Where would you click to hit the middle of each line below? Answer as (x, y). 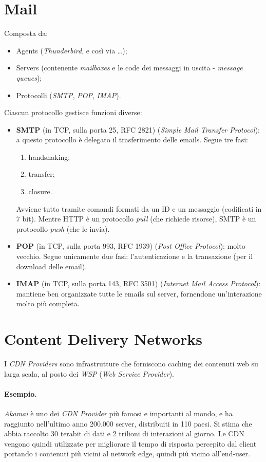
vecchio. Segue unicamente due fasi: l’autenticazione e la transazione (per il (135, 256)
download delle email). (52, 266)
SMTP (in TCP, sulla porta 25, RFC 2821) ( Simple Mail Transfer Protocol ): (138, 129)
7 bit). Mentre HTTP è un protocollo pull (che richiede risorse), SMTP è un (136, 219)
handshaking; (49, 156)
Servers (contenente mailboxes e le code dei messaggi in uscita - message (129, 68)
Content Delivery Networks (103, 339)
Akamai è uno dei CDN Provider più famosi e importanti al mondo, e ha (118, 413)
